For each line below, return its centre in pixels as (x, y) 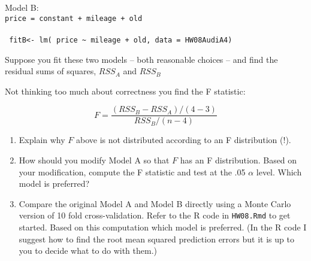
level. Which (279, 172)
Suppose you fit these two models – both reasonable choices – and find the (141, 59)
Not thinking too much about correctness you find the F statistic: (125, 91)
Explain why (42, 140)
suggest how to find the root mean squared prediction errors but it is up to (156, 239)
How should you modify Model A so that (94, 160)
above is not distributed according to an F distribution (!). (183, 140)
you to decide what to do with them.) (88, 251)
